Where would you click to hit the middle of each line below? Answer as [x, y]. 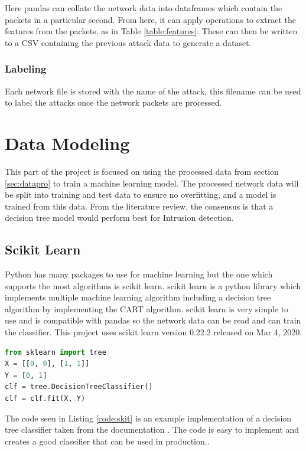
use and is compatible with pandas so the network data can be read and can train [153, 320]
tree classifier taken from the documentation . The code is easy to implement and [152, 429]
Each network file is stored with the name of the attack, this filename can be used [153, 91]
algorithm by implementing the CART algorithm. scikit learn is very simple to [147, 308]
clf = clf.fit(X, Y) [45, 399]
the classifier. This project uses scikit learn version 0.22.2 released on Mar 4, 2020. [154, 332]
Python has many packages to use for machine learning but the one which [139, 274]
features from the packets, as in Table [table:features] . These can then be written [151, 31]
